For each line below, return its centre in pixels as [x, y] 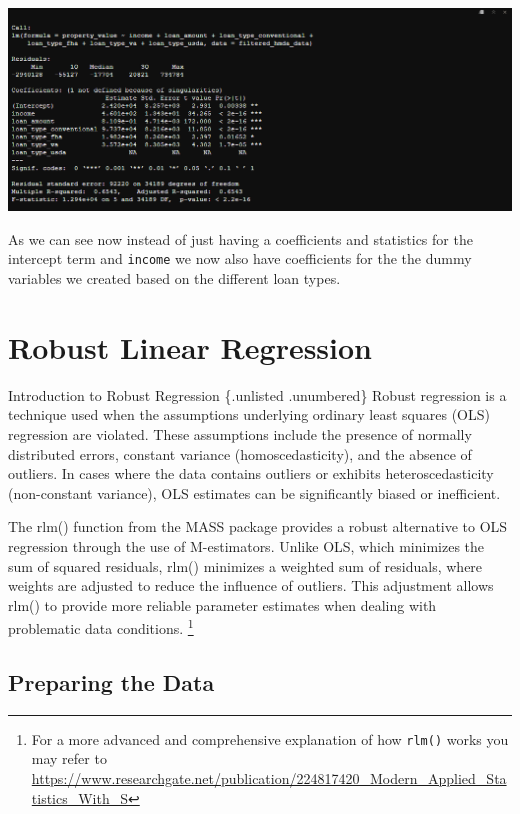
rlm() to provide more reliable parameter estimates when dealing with [222, 604]
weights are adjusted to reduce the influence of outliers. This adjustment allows [251, 585]
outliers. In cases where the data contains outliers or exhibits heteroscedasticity [251, 473]
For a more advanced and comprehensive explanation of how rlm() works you [270, 738]
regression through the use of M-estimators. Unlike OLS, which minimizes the [246, 545]
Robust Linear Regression [190, 346]
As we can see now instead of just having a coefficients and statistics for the [240, 238]
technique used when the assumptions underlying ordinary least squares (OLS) [249, 414]
